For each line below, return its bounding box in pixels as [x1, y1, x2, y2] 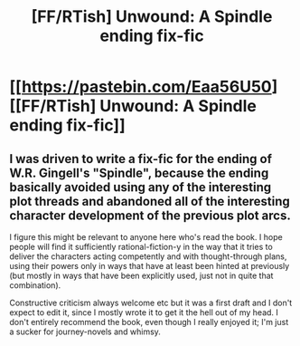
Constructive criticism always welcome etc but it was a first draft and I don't [9, 297, 293, 308]
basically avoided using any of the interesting [9, 179, 272, 195]
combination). [9, 280, 61, 291]
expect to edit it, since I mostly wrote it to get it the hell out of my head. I [9, 307, 278, 318]
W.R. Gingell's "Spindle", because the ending [9, 165, 269, 180]
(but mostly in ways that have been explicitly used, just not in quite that [9, 270, 274, 281]
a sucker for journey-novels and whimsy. [9, 326, 161, 337]
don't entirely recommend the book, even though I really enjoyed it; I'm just [9, 317, 289, 327]
